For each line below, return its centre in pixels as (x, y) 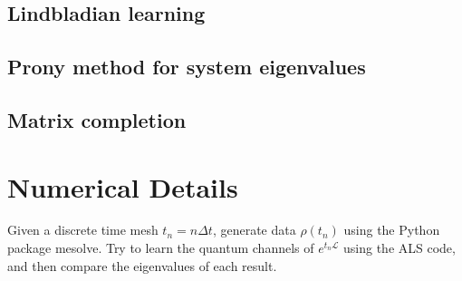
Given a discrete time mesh (83, 230)
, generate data (254, 230)
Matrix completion (97, 119)
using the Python (392, 230)
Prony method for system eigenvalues (187, 67)
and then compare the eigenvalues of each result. (142, 265)
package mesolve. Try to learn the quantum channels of (161, 248)
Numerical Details (123, 186)
